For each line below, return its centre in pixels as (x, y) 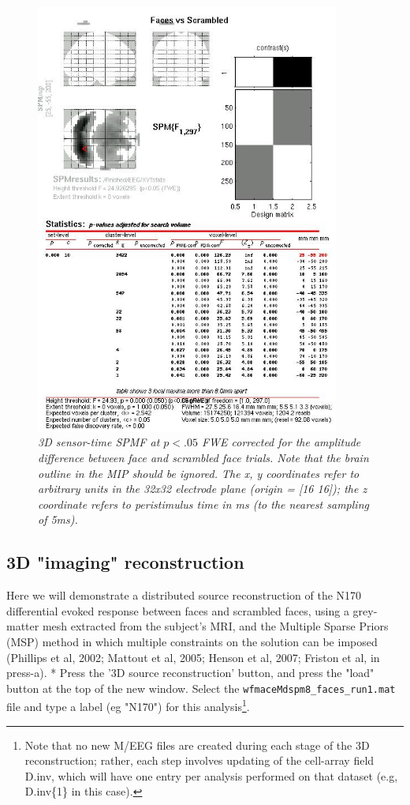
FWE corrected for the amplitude (281, 442)
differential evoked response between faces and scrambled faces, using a (178, 610)
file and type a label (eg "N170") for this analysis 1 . (128, 705)
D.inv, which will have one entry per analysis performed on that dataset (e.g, (211, 775)
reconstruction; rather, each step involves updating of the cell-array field (199, 760)
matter (23, 626)
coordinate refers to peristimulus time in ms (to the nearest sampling (203, 504)
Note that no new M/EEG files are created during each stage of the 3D (197, 745)
